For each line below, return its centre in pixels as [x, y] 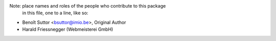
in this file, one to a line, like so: [55, 13]
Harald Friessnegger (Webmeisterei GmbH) [68, 29]
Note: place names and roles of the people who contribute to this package [88, 6]
